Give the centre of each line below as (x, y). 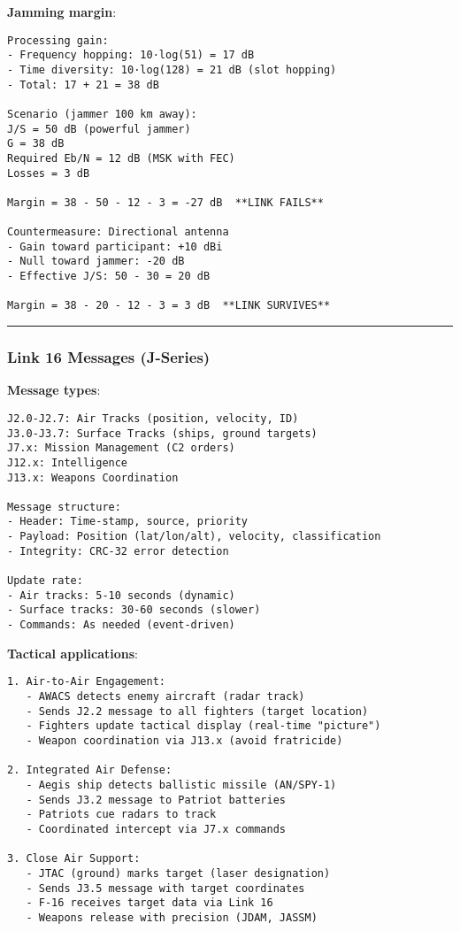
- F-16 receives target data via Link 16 (149, 903)
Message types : (54, 390)
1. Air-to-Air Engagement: (86, 682)
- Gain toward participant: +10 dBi (115, 246)
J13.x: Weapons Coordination (93, 477)
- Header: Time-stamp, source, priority (128, 522)
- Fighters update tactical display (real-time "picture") (203, 726)
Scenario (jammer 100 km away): (102, 114)
